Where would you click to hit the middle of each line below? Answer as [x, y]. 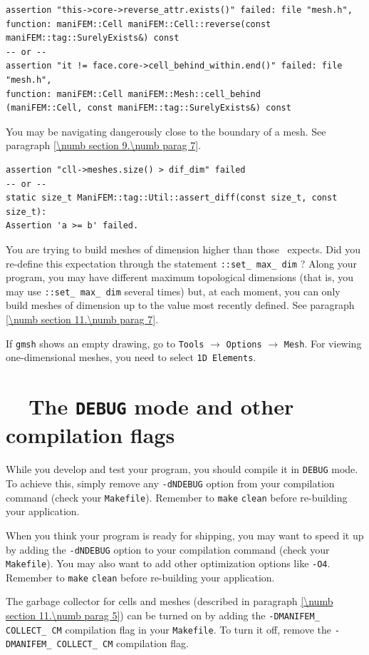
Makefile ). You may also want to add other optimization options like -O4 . [168, 563]
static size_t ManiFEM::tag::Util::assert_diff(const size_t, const [172, 198]
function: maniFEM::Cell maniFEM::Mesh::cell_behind [133, 94]
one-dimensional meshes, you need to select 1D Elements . [131, 357]
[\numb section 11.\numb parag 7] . [82, 319]
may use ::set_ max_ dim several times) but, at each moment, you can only [173, 291]
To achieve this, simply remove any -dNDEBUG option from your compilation [170, 483]
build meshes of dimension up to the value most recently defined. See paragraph [180, 305]
